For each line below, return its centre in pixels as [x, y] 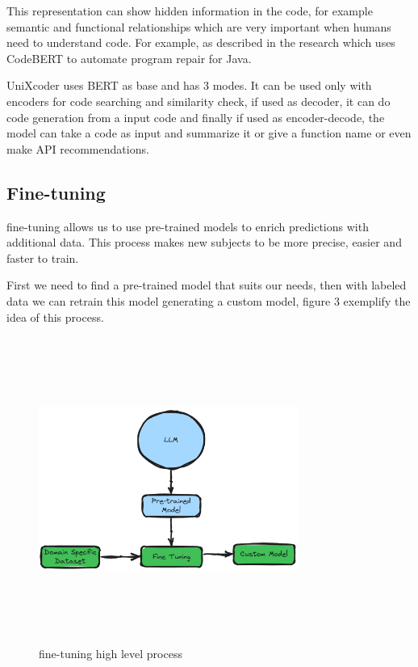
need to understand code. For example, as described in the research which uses [201, 42]
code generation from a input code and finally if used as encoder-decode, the [196, 117]
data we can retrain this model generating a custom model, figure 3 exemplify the [209, 300]
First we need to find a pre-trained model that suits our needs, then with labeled [207, 285]
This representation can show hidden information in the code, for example [190, 11]
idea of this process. [55, 317]
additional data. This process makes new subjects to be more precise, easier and [204, 242]
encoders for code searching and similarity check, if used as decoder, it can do [199, 101]
